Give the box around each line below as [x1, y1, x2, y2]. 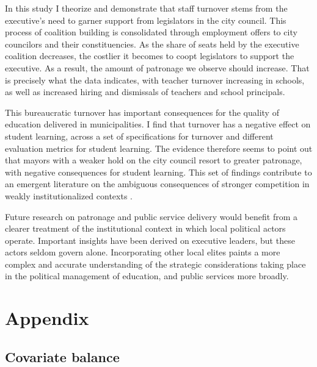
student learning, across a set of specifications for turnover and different [5, 129, 274, 142]
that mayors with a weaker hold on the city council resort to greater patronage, [5, 154, 302, 166]
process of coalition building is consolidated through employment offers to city [5, 26, 297, 38]
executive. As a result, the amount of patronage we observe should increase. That [5, 61, 310, 74]
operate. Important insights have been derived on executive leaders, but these [5, 233, 295, 246]
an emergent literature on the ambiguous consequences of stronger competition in [5, 177, 310, 190]
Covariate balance [5, 347, 120, 366]
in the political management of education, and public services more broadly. [5, 269, 289, 282]
